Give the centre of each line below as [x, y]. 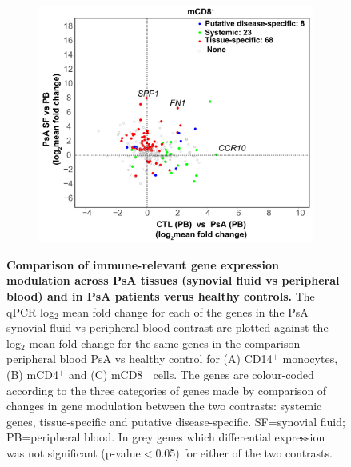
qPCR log [30, 311]
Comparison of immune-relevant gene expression [143, 264]
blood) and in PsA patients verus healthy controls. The [161, 296]
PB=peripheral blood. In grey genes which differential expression [166, 437]
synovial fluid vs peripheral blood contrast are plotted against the [168, 327]
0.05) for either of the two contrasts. [244, 452]
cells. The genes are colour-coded [233, 374]
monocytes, [310, 359]
